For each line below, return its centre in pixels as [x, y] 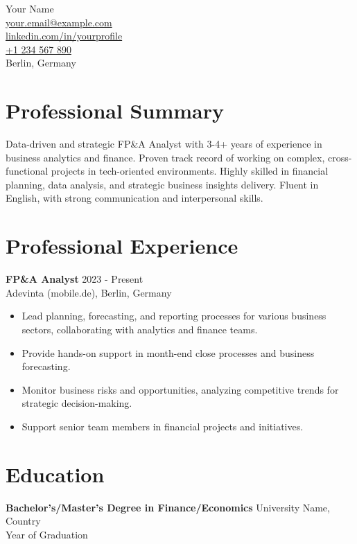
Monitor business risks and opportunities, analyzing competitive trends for [180, 389]
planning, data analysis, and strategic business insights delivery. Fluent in [162, 184]
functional [27, 171]
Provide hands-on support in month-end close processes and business [168, 352]
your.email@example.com [59, 22]
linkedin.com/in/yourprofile [64, 36]
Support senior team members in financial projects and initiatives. [163, 426]
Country [23, 521]
